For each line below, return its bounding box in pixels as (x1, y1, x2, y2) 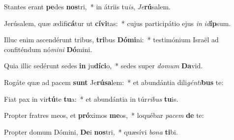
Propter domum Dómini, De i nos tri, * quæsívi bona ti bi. (4, 126, 178, 137)
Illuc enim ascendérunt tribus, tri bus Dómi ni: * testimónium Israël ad (4, 34, 219, 45)
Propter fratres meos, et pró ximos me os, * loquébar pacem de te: (4, 110, 204, 120)
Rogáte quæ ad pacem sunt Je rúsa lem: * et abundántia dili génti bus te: (4, 77, 224, 87)
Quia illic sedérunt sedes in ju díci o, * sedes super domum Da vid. (4, 60, 203, 71)
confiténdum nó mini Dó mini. (4, 44, 92, 54)
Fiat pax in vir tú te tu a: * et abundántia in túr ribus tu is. (4, 93, 178, 104)
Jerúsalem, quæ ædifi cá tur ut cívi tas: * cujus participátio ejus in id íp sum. (4, 18, 231, 28)
